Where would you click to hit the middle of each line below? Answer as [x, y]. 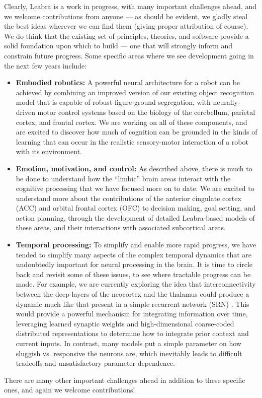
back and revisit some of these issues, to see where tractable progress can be [133, 274]
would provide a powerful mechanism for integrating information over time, [132, 314]
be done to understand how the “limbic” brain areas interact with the [123, 178]
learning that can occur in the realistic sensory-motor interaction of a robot [132, 141]
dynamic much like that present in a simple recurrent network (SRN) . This [133, 304]
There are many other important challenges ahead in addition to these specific [125, 380]
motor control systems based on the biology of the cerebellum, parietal [146, 112]
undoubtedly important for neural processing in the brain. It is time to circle [134, 264]
